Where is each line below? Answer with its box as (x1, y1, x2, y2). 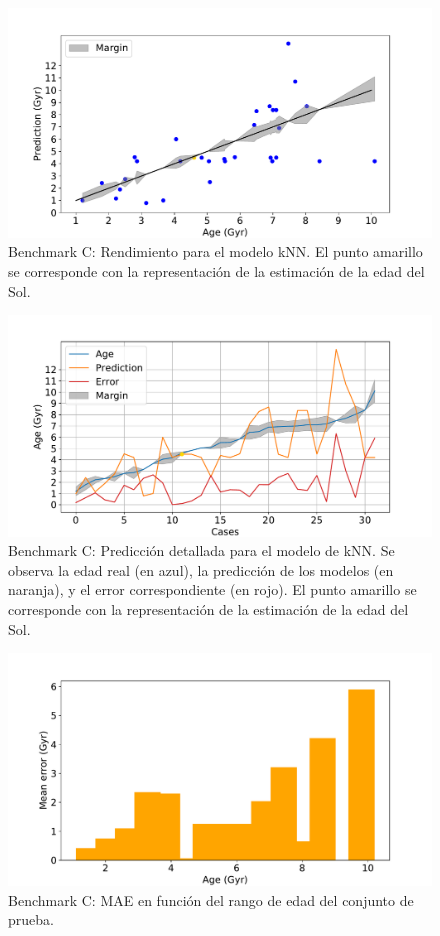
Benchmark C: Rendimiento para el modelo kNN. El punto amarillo (8, 241, 423, 262)
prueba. (8, 909, 54, 930)
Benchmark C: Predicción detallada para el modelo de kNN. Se (8, 540, 395, 561)
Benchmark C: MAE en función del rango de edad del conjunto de (8, 889, 414, 910)
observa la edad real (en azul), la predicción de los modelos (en (8, 559, 394, 580)
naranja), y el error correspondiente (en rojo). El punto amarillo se (8, 579, 417, 600)
